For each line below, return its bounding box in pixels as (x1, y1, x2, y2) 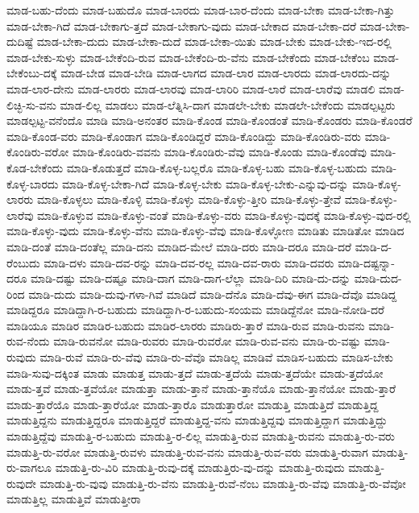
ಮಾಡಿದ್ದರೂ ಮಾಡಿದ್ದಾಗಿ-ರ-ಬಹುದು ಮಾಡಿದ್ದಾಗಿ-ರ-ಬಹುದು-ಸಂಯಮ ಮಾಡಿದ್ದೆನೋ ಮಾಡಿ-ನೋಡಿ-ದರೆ (6, 301, 384, 318)
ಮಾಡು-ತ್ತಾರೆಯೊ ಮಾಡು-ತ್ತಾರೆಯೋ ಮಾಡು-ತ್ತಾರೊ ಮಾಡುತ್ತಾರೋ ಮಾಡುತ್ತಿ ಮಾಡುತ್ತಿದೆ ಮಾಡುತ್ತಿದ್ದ (6, 395, 379, 412)
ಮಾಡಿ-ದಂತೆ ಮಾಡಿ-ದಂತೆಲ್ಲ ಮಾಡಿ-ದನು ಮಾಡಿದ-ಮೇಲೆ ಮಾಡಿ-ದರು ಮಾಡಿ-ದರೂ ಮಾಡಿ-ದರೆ (6, 238, 352, 254)
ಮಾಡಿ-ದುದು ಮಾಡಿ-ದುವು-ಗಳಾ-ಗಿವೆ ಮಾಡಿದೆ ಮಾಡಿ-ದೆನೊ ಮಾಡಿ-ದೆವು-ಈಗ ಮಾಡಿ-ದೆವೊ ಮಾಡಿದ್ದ (28, 285, 397, 302)
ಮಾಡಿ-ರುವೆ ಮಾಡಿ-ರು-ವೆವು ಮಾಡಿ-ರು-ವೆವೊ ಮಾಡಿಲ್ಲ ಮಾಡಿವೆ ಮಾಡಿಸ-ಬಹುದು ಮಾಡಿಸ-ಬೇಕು (39, 349, 394, 366)
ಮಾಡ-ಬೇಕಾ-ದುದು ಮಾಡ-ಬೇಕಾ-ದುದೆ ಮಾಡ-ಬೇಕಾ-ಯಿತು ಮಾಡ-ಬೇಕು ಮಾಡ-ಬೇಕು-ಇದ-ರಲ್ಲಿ (36, 33, 392, 50)
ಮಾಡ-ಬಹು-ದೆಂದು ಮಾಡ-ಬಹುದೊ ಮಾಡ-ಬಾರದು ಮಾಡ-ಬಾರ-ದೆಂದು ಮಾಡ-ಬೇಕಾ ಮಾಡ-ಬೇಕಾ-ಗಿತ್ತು (6, 2, 395, 18)
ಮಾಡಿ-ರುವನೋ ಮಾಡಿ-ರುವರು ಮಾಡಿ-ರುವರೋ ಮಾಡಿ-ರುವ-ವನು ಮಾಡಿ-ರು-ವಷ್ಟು (53, 333, 361, 350)
